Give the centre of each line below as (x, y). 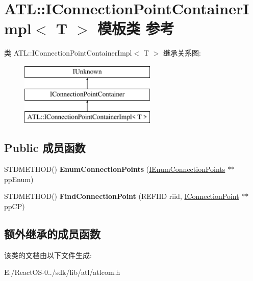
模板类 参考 (136, 28)
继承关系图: (182, 53)
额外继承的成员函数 (52, 233)
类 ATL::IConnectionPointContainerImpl (68, 53)
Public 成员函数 (45, 148)
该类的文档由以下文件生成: (48, 255)
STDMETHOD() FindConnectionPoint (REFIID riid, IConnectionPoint (122, 196)
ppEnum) (19, 179)
